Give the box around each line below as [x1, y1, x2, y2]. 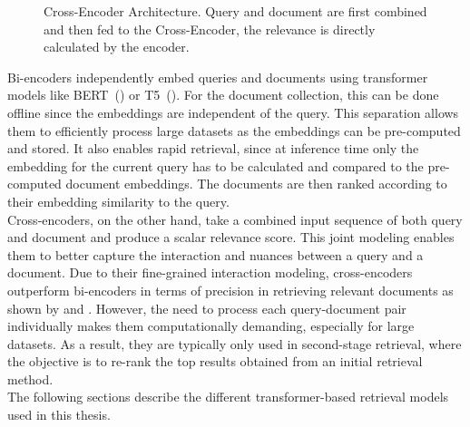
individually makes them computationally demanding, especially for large [7, 316, 415, 335]
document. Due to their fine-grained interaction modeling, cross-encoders [7, 263, 413, 282]
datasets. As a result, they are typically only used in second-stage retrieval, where [7, 334, 462, 353]
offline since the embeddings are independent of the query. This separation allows [7, 102, 459, 121]
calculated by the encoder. [44, 37, 190, 56]
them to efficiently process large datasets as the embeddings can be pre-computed [7, 121, 461, 140]
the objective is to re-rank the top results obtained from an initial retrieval [7, 352, 423, 371]
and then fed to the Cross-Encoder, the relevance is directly [44, 19, 376, 38]
